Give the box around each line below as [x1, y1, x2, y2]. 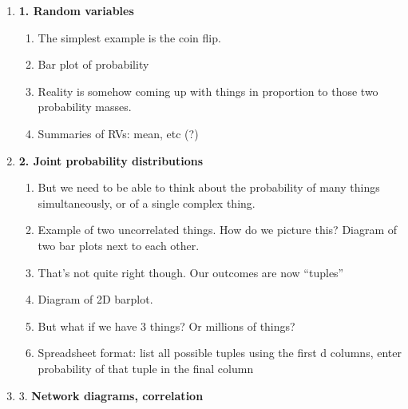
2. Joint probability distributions [18, 152, 204, 169]
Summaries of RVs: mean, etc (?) [38, 125, 199, 141]
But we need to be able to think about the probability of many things [38, 179, 380, 196]
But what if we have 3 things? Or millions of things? [38, 317, 295, 334]
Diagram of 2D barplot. [38, 291, 153, 308]
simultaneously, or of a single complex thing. [38, 194, 255, 211]
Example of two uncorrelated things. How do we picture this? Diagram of [38, 221, 398, 238]
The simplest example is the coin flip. [38, 29, 221, 46]
